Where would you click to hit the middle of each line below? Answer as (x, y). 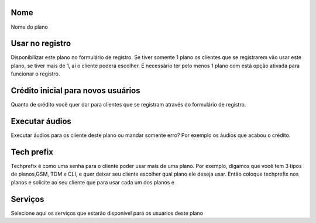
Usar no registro (41, 44)
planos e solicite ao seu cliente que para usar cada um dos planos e (93, 182)
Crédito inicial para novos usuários (75, 91)
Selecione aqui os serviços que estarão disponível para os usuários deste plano (107, 213)
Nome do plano (29, 27)
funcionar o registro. (35, 74)
